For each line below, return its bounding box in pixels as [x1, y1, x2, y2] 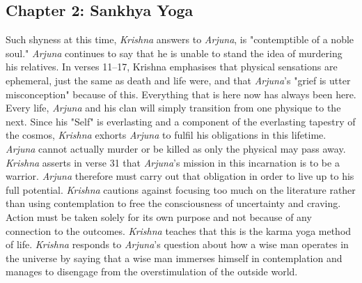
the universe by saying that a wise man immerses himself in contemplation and [6, 250, 343, 265]
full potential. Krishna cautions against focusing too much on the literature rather [6, 182, 356, 197]
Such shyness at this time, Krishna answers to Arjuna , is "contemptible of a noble [6, 32, 354, 47]
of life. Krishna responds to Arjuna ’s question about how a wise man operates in [6, 237, 349, 252]
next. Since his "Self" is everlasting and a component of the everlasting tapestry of [6, 114, 356, 128]
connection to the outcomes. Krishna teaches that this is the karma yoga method [6, 223, 352, 238]
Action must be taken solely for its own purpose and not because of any [6, 209, 312, 224]
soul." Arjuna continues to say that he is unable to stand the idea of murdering [6, 45, 343, 60]
